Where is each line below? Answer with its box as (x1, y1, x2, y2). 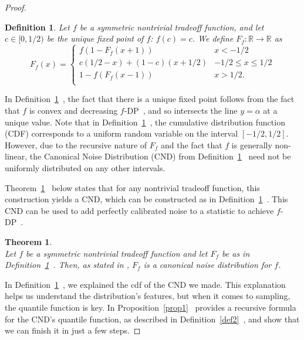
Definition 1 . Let (5, 21, 70, 33)
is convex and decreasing (29, 104, 118, 116)
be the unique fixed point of (46, 32, 144, 45)
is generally (231, 138, 272, 151)
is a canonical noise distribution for (143, 259, 272, 271)
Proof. (5, 1, 26, 13)
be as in (222, 247, 250, 259)
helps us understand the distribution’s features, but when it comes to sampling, (5, 290, 291, 302)
